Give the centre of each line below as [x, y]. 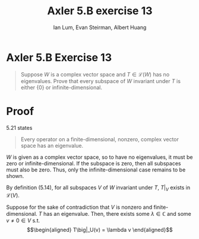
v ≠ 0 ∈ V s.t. [23, 221]
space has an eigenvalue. [52, 145]
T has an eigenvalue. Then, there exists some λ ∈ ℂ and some [115, 214]
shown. [15, 176]
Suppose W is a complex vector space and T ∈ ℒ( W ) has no [95, 74]
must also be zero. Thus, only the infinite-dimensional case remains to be [96, 170]
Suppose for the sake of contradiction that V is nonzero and [79, 207]
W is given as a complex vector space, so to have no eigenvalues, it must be [99, 157]
